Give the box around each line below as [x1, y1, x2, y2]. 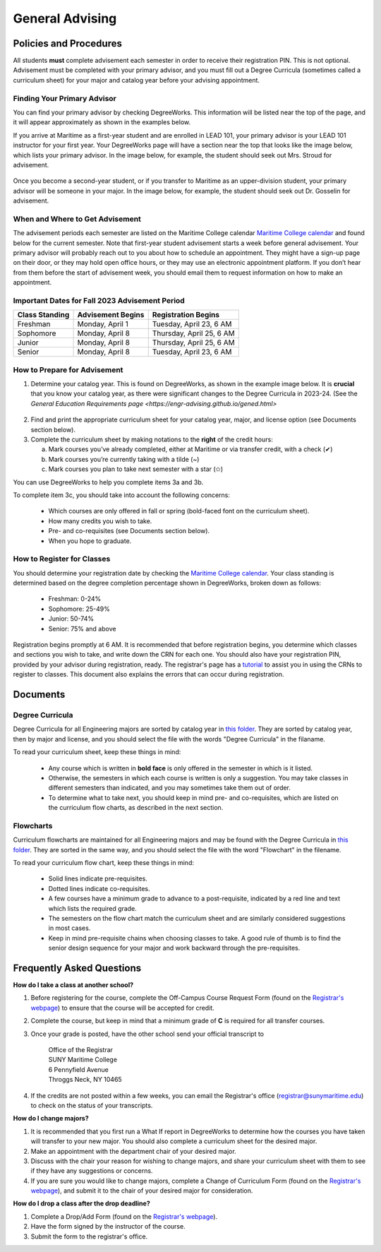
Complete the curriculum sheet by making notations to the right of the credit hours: [30, 435, 273, 444]
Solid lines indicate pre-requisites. [48, 874, 147, 883]
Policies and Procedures [13, 37, 123, 49]
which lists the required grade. [48, 904, 137, 912]
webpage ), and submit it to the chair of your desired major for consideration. [30, 1186, 253, 1195]
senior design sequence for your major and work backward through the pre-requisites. [48, 943, 301, 953]
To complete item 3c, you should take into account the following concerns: [13, 491, 231, 499]
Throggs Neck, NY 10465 [48, 1075, 123, 1084]
